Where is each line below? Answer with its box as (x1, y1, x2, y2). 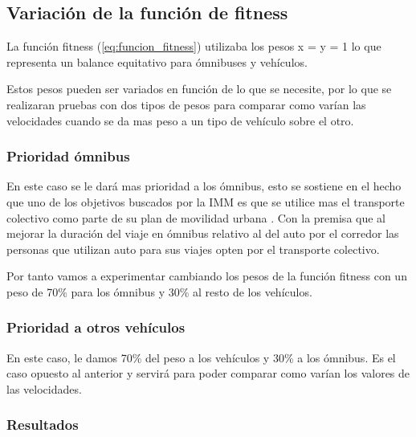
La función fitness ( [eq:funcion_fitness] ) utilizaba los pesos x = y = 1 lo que (6, 38, 381, 55)
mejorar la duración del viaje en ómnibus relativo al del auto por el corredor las (6, 225, 399, 242)
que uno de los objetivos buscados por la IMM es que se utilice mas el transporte (6, 193, 405, 210)
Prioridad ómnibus (6, 146, 130, 166)
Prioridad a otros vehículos (6, 317, 186, 337)
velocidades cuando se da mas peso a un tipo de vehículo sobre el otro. (6, 112, 354, 129)
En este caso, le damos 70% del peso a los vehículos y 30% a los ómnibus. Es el (6, 349, 396, 366)
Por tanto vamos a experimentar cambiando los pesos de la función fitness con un (6, 268, 407, 284)
